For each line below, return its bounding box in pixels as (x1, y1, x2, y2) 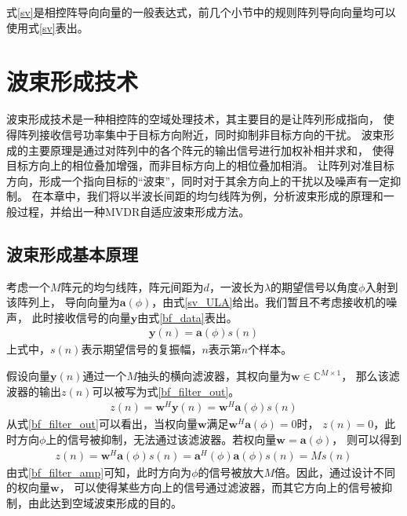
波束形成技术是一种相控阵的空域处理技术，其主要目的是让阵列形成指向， (6, 111, 380, 127)
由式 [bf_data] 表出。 (137, 309, 238, 325)
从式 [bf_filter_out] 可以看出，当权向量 (6, 415, 198, 432)
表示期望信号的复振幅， (81, 341, 202, 357)
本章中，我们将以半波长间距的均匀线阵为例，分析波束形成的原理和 (42, 188, 383, 204)
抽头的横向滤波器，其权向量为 (136, 368, 291, 384)
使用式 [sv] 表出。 (6, 19, 89, 35)
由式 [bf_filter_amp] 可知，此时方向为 (6, 463, 192, 480)
